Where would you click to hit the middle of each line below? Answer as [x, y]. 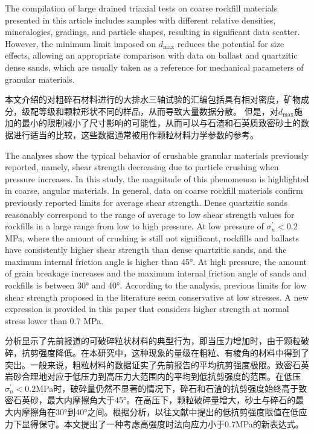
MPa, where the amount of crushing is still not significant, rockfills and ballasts [152, 238]
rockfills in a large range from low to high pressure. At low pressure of [134, 226]
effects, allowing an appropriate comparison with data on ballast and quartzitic [151, 55]
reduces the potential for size [231, 43]
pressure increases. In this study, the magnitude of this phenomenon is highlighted [157, 178]
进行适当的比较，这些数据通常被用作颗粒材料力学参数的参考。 [136, 134]
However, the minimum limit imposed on [81, 43]
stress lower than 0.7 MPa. [54, 320]
